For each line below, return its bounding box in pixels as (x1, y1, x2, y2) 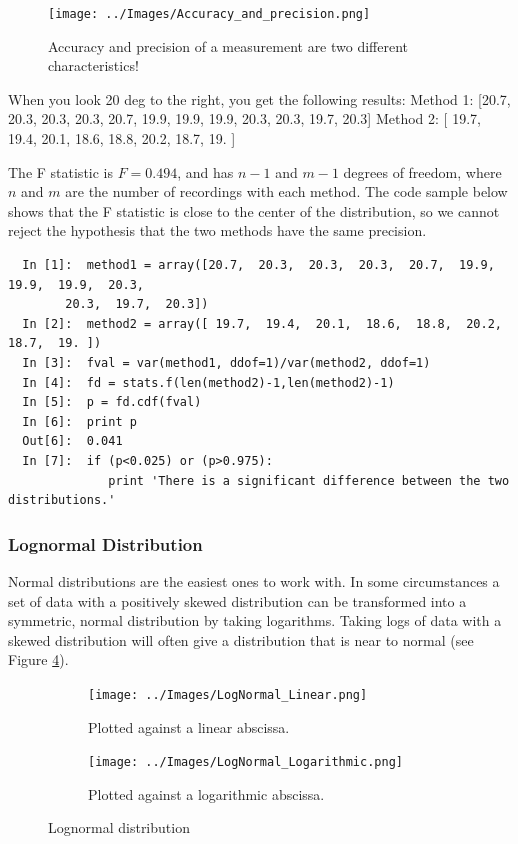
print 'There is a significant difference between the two (108, 473, 510, 488)
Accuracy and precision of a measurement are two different (48, 35, 409, 56)
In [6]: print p (22, 414, 137, 429)
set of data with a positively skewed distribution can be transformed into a (8, 590, 467, 611)
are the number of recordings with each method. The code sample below (65, 181, 508, 202)
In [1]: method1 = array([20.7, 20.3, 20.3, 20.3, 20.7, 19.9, (22, 258, 495, 272)
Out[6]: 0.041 (22, 434, 123, 449)
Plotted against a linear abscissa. (88, 716, 290, 737)
